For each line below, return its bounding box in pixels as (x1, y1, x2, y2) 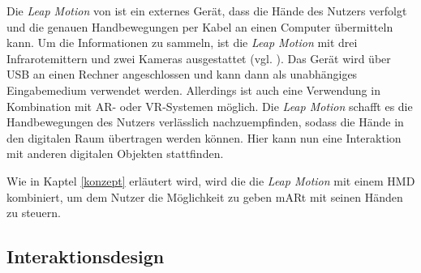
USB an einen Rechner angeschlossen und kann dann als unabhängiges (6, 66, 358, 83)
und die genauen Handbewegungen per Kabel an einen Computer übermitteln (6, 18, 393, 35)
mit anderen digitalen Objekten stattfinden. (6, 145, 224, 162)
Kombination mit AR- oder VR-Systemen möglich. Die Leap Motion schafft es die (6, 97, 413, 114)
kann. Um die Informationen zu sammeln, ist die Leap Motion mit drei (6, 34, 358, 51)
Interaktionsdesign (6, 244, 165, 269)
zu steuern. (6, 204, 62, 221)
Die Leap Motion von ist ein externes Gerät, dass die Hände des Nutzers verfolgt (6, 2, 407, 19)
